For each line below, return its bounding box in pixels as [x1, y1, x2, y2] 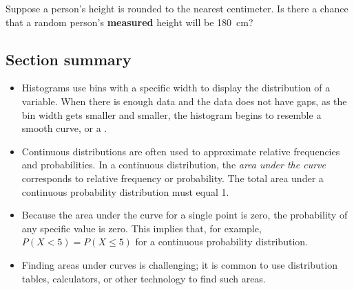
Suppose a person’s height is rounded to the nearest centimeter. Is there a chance [6, 1, 348, 15]
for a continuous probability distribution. [135, 234, 308, 249]
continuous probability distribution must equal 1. [21, 184, 229, 199]
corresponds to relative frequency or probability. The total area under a [21, 170, 324, 185]
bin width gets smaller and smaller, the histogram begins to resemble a [21, 107, 322, 122]
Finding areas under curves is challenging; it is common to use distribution [21, 257, 337, 271]
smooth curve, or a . [21, 121, 107, 135]
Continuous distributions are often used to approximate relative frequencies [21, 144, 340, 158]
